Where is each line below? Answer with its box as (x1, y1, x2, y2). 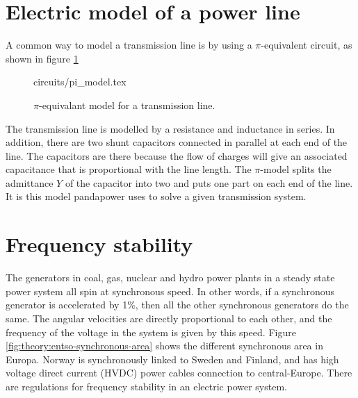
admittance (6, 175, 54, 190)
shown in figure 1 (6, 51, 79, 65)
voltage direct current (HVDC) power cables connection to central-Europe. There (6, 365, 352, 380)
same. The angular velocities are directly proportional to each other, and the (6, 310, 332, 325)
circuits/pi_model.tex (33, 74, 127, 89)
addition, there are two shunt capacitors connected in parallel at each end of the (6, 135, 348, 149)
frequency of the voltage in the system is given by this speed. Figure (6, 324, 296, 339)
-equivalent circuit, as (261, 38, 352, 52)
